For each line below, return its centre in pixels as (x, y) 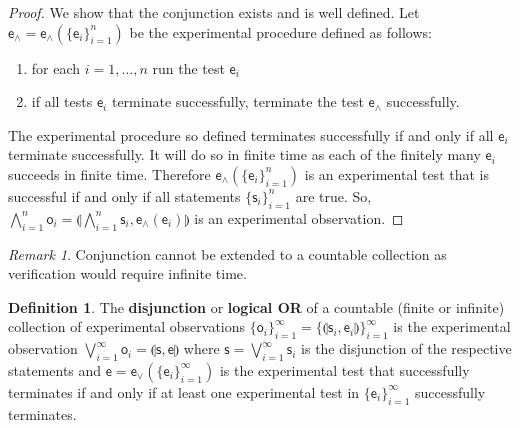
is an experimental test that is (396, 173)
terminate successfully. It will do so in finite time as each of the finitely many (244, 154)
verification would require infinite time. (127, 273)
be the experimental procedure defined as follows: (280, 31)
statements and (55, 369)
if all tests (62, 101)
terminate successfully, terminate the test (237, 101)
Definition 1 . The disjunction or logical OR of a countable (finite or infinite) (256, 306)
